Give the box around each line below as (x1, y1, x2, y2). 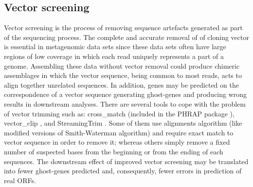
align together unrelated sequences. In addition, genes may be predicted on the (4, 79, 239, 90)
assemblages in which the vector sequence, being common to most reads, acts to (4, 70, 242, 80)
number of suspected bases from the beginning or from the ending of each (4, 146, 223, 156)
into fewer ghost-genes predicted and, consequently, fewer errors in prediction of (4, 166, 242, 176)
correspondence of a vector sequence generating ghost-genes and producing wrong (4, 89, 247, 99)
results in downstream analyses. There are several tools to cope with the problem (4, 98, 246, 109)
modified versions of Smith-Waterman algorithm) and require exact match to (4, 127, 234, 137)
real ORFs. (4, 175, 36, 185)
